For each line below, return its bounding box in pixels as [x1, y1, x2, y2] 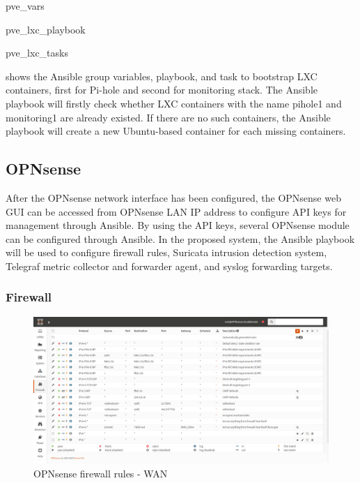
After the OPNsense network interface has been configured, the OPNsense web [6, 190, 341, 205]
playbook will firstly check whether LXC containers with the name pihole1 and [6, 96, 342, 110]
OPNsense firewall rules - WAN [33, 466, 168, 480]
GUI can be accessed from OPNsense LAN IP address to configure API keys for [6, 204, 347, 218]
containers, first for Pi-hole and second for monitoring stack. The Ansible [6, 82, 318, 97]
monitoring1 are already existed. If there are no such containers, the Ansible [6, 110, 331, 124]
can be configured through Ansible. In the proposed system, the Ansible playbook [6, 231, 355, 246]
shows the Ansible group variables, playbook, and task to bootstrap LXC [6, 68, 318, 83]
